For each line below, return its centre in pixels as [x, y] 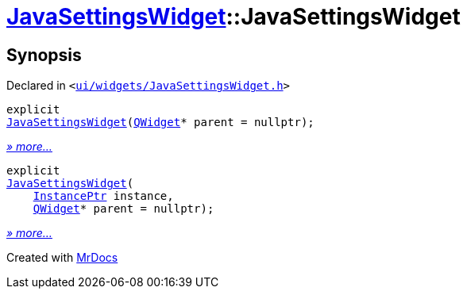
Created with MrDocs [62, 258]
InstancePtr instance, [103, 196]
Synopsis [44, 55]
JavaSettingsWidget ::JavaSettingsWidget [234, 17]
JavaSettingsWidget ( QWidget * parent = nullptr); [160, 123]
